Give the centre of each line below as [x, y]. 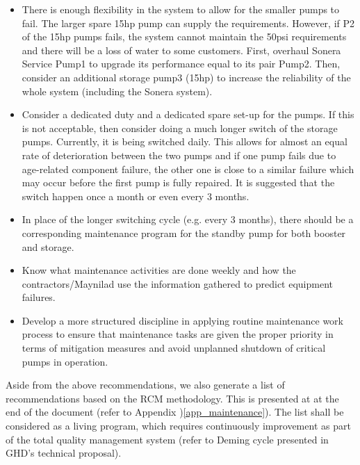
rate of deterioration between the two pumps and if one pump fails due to [179, 155]
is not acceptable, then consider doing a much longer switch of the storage [180, 128]
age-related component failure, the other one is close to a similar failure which [188, 169]
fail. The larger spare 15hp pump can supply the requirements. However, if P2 [188, 23]
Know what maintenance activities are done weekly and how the [159, 270]
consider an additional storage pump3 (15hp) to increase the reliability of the [186, 77]
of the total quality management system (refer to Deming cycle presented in [167, 439]
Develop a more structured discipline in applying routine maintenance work [182, 320]
